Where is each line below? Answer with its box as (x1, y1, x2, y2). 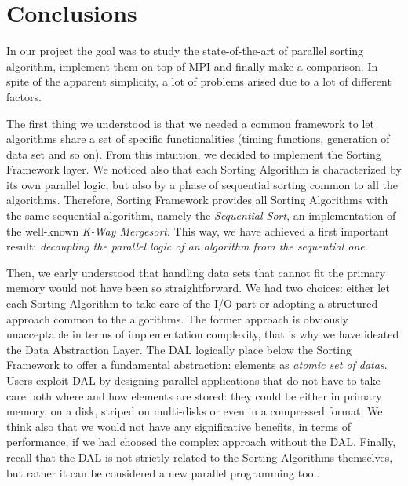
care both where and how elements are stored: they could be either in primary (6, 387, 382, 404)
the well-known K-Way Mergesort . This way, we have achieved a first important (6, 222, 389, 239)
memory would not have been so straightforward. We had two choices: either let (6, 280, 390, 296)
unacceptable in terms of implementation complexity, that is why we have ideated (6, 326, 399, 342)
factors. (6, 88, 42, 104)
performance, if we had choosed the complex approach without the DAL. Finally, (6, 433, 396, 450)
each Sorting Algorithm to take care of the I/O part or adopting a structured (6, 295, 378, 312)
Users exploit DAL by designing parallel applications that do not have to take (6, 372, 381, 388)
